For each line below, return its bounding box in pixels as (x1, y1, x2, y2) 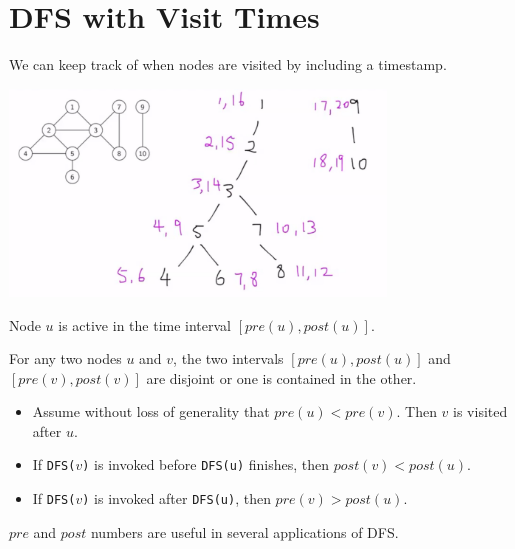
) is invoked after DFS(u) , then (82, 488, 271, 509)
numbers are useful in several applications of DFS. (90, 521, 399, 542)
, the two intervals (173, 348, 284, 369)
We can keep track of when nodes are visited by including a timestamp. (9, 54, 447, 75)
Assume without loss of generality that (32, 401, 270, 422)
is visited (453, 401, 508, 422)
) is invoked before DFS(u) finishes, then (82, 454, 330, 475)
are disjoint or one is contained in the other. (146, 367, 417, 388)
